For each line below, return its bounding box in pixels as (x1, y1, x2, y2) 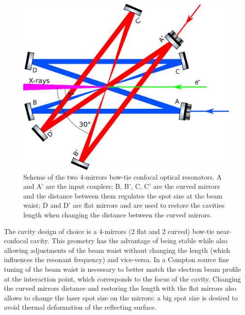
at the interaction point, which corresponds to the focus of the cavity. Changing (4, 273, 241, 283)
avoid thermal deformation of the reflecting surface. (4, 302, 157, 312)
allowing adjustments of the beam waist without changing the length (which (4, 245, 230, 255)
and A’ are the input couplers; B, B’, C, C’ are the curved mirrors (23, 181, 220, 191)
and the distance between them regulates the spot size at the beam (23, 190, 223, 200)
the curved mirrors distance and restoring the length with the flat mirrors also (4, 283, 237, 293)
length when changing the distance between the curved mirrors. (23, 209, 212, 219)
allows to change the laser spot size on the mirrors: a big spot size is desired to (4, 292, 238, 302)
